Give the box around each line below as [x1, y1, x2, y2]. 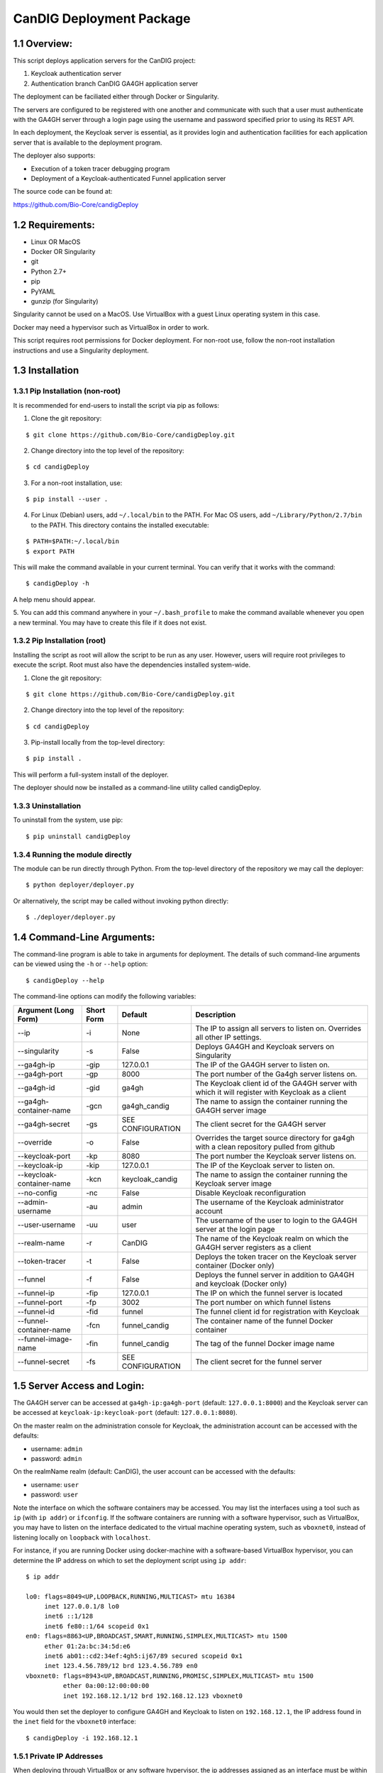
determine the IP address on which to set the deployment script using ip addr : [13, 1556, 247, 1564]
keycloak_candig [121, 1174, 178, 1184]
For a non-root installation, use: [30, 479, 123, 487]
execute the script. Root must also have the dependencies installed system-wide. [13, 660, 251, 669]
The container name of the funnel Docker [195, 1316, 333, 1325]
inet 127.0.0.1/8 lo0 [44, 1603, 120, 1611]
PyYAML [30, 287, 56, 296]
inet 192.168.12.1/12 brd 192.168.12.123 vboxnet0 [62, 1691, 243, 1700]
